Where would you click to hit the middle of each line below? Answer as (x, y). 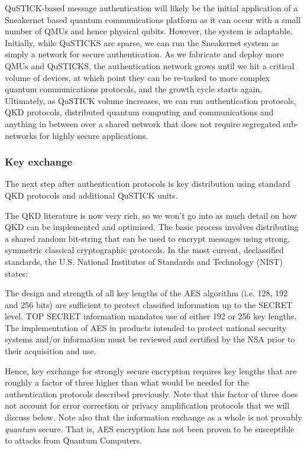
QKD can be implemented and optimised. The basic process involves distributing (152, 227)
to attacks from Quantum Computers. (74, 440)
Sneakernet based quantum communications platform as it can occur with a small (153, 19)
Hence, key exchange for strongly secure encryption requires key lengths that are (151, 370)
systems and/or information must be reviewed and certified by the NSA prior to (150, 339)
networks (21, 135)
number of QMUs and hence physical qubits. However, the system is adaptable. (149, 31)
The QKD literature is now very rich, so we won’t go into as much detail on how (151, 215)
